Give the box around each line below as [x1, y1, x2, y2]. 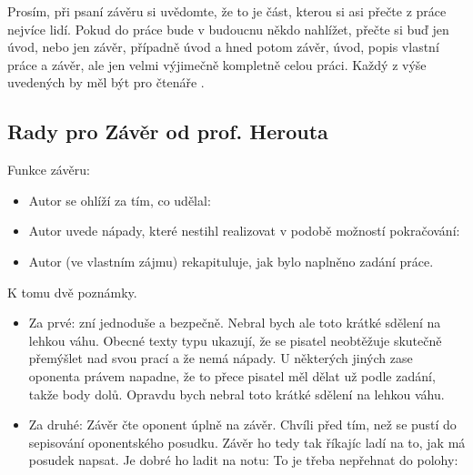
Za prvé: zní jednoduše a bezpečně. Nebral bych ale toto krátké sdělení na [28, 313, 441, 332]
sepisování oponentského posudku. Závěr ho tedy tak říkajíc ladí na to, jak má [28, 432, 466, 451]
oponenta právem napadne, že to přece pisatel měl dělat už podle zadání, [28, 366, 436, 385]
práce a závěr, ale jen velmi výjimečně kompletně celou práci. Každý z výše [7, 55, 427, 74]
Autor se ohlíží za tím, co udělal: [28, 190, 211, 209]
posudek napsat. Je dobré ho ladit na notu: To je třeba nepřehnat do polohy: [28, 450, 458, 470]
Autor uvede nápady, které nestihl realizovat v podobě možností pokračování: [28, 221, 460, 240]
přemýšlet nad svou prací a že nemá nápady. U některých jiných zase [28, 349, 413, 368]
